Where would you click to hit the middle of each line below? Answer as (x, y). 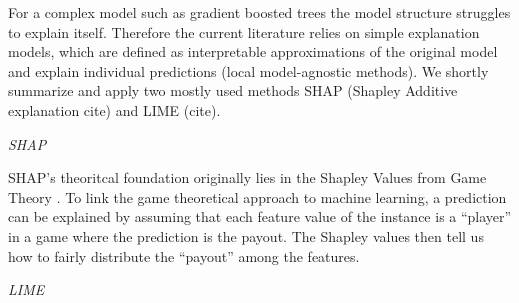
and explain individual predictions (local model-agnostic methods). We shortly (248, 70)
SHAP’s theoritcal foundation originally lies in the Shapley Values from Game (247, 177)
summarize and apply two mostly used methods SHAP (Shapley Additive (233, 90)
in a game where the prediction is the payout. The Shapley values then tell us (246, 235)
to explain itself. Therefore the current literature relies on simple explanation (244, 31)
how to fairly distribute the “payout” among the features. (184, 255)
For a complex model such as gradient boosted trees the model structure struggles (259, 12)
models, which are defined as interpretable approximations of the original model (253, 51)
